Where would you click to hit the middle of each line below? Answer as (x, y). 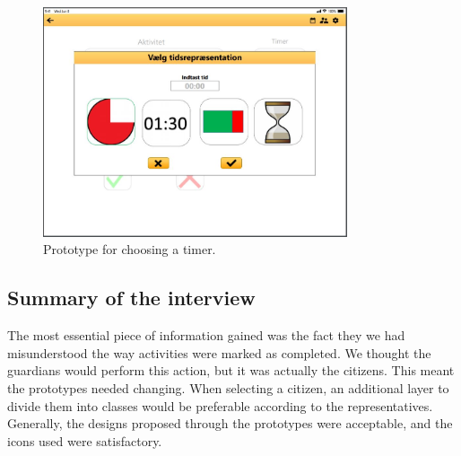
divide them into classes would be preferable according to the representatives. (220, 405)
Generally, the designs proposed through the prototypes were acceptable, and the (230, 423)
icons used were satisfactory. (85, 440)
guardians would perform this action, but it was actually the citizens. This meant (231, 370)
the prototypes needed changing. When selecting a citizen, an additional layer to (228, 387)
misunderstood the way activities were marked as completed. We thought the (219, 352)
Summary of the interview (131, 298)
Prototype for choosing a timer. (130, 249)
